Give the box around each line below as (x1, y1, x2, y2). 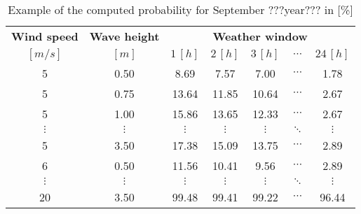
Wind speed (11, 28, 79, 44)
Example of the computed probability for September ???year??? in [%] (8, 1, 353, 17)
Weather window (212, 28, 308, 44)
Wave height (89, 28, 160, 44)
